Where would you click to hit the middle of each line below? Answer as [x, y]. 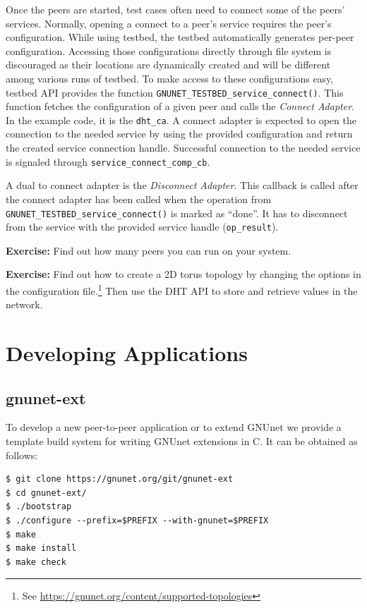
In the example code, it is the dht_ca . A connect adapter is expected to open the [181, 120]
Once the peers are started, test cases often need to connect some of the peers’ [175, 9]
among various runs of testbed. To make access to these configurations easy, [170, 78]
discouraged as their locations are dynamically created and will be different [168, 65]
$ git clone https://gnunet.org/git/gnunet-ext [120, 479]
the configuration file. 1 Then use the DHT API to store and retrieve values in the [182, 290]
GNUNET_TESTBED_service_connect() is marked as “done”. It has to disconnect [177, 213]
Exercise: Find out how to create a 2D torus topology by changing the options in [183, 274]
